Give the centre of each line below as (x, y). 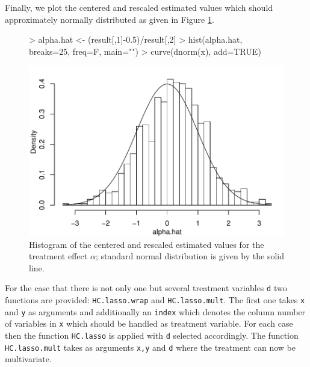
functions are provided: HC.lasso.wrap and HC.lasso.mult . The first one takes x (155, 300)
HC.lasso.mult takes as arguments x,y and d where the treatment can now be (150, 347)
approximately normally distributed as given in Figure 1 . (110, 19)
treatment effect (58, 256)
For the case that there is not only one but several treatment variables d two (146, 288)
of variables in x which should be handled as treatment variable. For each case (149, 323)
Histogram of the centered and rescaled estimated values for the (147, 244)
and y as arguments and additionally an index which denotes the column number (155, 311)
